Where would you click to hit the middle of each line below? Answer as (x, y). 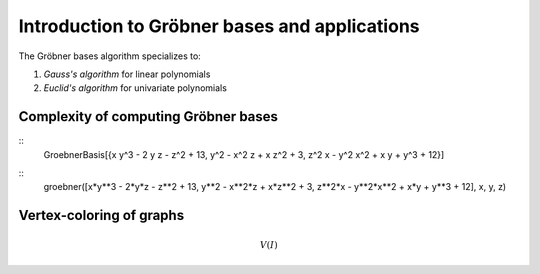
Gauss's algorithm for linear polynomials (127, 74)
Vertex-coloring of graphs (101, 215)
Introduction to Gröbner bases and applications (219, 26)
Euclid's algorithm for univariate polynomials (135, 88)
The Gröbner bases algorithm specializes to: (110, 56)
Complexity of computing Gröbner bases (148, 116)
